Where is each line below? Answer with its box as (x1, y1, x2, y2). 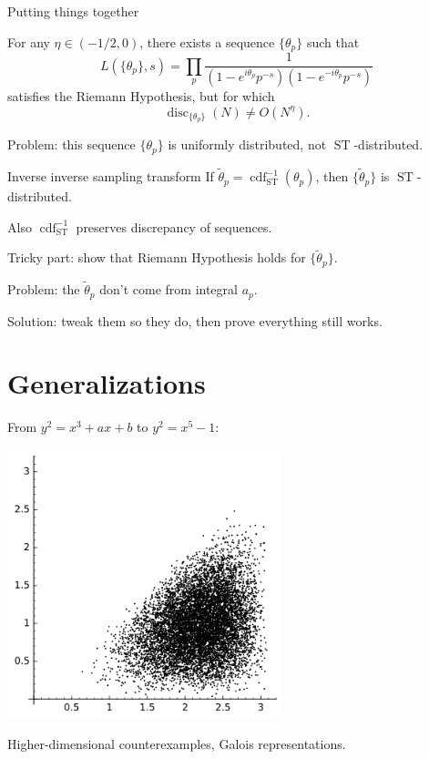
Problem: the (7, 280, 80, 299)
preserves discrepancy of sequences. (76, 217, 272, 236)
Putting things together (7, 2, 139, 20)
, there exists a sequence (139, 32, 275, 51)
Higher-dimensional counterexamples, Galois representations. (7, 734, 346, 754)
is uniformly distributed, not (168, 135, 327, 154)
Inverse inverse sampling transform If (7, 167, 214, 186)
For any (7, 32, 50, 51)
